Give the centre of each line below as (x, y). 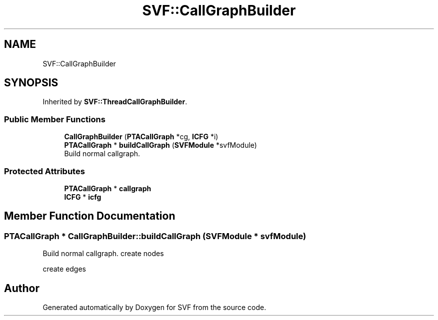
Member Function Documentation (90, 216)
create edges (64, 269)
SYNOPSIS (31, 83)
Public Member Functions (55, 119)
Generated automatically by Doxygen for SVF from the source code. (154, 307)
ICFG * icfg (83, 197)
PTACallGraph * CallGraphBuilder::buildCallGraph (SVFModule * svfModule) (155, 236)
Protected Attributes (44, 171)
